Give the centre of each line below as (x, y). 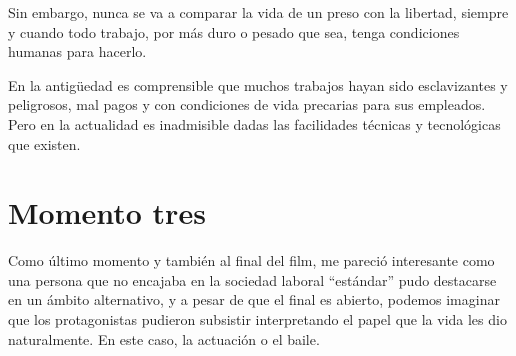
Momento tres (107, 212)
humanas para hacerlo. (77, 51)
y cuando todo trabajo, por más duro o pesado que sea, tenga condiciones (234, 31)
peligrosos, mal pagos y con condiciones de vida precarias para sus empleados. (247, 104)
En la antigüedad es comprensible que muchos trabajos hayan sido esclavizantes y (258, 84)
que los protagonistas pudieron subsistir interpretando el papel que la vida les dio (257, 319)
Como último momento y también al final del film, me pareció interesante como (251, 260)
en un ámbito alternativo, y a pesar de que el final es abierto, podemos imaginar (254, 299)
